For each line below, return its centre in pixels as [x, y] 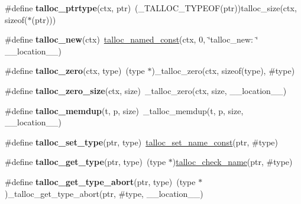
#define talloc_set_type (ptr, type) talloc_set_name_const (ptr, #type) [142, 142]
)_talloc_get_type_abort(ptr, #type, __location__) [104, 193]
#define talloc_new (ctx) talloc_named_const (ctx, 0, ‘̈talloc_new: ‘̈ [132, 39]
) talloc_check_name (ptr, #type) [232, 162]
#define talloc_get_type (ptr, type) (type [85, 162]
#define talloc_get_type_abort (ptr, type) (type [100, 181]
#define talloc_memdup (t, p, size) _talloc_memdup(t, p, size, [124, 110]
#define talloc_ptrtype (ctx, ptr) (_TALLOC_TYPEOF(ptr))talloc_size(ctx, [151, 8]
